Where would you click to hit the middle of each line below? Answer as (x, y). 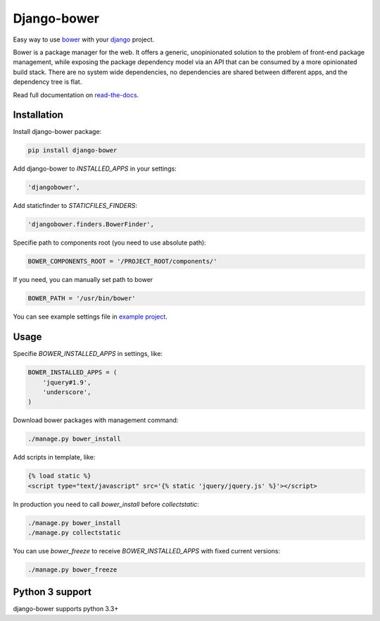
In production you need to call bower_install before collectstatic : (106, 504)
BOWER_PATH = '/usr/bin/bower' (82, 299)
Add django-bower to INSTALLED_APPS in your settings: (95, 168)
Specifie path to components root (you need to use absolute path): (110, 242)
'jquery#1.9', (67, 382)
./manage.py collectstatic (74, 533)
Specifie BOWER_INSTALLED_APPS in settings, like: (88, 354)
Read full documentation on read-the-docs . (76, 94)
